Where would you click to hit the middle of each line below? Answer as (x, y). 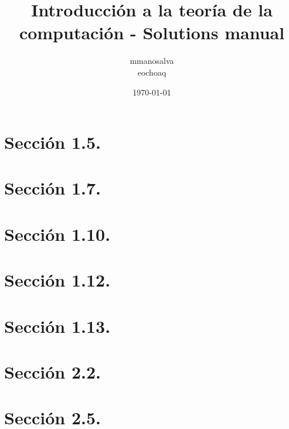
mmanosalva (152, 61)
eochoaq (152, 72)
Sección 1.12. (57, 280)
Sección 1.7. (52, 188)
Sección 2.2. (52, 371)
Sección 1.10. (57, 234)
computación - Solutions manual (152, 33)
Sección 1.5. (52, 142)
